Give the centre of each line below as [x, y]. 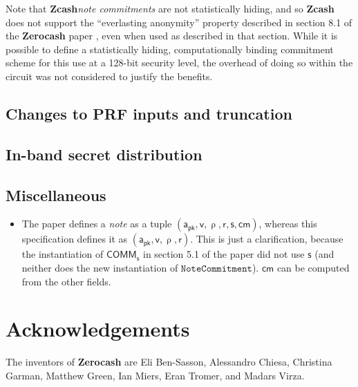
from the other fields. [66, 281]
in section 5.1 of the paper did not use [224, 254]
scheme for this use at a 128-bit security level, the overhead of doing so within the [179, 63]
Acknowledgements [98, 329]
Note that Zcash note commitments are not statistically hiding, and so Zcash [170, 8]
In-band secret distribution [104, 154]
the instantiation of [63, 254]
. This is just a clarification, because [267, 239]
